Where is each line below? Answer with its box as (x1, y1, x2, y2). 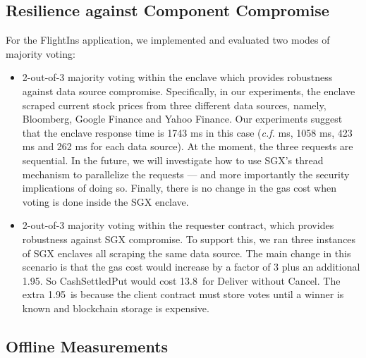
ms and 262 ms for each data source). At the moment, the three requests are (22, 139, 353, 154)
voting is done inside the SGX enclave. (22, 194, 189, 209)
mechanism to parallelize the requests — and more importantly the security (22, 166, 350, 181)
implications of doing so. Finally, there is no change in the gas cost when (22, 180, 336, 195)
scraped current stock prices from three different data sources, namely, (22, 97, 327, 112)
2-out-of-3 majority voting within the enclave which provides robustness (22, 70, 333, 85)
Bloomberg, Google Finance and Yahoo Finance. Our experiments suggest (22, 111, 343, 126)
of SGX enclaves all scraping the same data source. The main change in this (22, 245, 351, 260)
